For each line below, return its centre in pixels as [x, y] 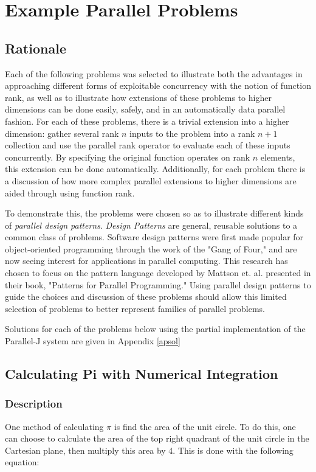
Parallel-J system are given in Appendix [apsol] [93, 341]
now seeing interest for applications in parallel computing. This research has [146, 261]
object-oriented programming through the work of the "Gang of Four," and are [151, 248]
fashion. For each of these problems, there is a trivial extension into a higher [147, 121]
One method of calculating [54, 426]
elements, [278, 157]
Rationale [36, 48]
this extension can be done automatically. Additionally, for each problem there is [155, 169]
